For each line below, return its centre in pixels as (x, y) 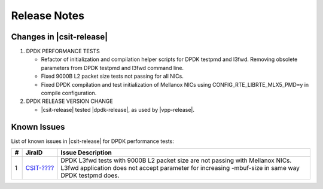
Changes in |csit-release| (60, 37)
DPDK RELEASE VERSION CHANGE (69, 101)
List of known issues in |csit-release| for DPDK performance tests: (93, 141)
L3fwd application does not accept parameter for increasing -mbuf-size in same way (180, 168)
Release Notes (48, 16)
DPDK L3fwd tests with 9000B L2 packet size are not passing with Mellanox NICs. (176, 160)
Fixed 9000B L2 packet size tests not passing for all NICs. (112, 76)
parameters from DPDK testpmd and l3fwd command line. (112, 68)
